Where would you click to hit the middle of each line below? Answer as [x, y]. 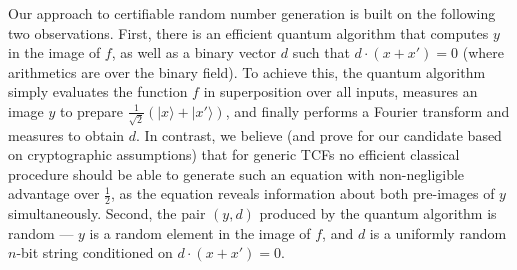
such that [321, 52]
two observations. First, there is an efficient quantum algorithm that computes [248, 32]
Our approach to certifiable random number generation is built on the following [252, 13]
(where [483, 52]
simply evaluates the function [98, 91]
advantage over [54, 193]
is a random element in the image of [200, 232]
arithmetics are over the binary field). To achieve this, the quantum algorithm [247, 71]
